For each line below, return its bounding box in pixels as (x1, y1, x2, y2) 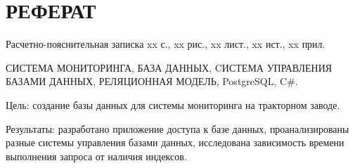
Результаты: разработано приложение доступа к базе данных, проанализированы (6, 121, 349, 136)
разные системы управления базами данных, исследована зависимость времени (6, 135, 344, 150)
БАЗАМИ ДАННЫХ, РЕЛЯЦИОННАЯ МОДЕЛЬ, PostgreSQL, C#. (6, 74, 298, 89)
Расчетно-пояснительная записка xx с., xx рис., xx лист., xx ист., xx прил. (6, 37, 325, 51)
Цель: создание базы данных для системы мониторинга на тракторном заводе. (6, 97, 340, 112)
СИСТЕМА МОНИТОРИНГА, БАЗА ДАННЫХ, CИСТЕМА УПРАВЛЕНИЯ (6, 60, 333, 75)
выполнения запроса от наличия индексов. (6, 148, 187, 163)
